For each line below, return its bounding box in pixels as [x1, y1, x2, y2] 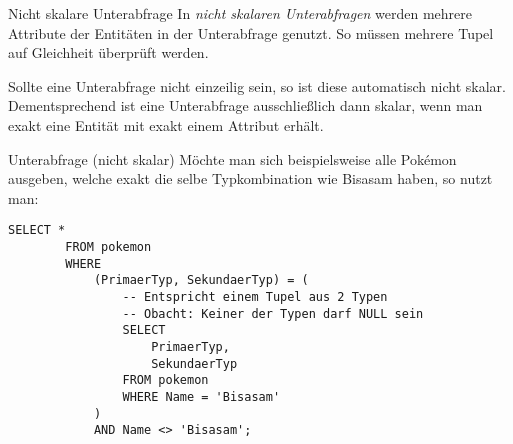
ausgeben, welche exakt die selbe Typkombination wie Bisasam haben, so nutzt [8, 168, 493, 189]
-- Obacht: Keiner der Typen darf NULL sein [122, 306, 424, 321]
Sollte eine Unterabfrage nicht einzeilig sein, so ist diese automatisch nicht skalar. [8, 75, 506, 96]
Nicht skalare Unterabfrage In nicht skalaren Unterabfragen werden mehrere [8, 3, 473, 23]
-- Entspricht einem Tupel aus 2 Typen [122, 289, 388, 304]
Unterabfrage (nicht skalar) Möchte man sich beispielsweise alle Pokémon [8, 148, 457, 169]
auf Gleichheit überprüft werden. [8, 42, 209, 63]
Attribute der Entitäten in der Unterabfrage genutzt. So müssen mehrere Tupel [8, 22, 494, 43]
